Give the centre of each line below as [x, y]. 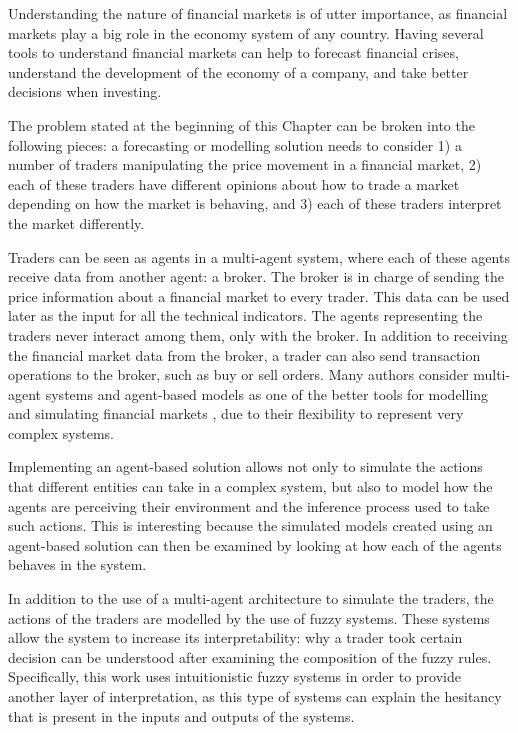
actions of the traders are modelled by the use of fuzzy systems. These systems [249, 617]
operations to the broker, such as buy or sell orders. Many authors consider [238, 374]
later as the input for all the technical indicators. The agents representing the [245, 315]
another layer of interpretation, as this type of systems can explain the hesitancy [255, 696]
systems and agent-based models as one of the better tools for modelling [267, 393]
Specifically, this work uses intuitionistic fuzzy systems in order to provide [234, 676]
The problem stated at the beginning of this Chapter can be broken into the [241, 124]
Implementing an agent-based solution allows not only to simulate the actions [245, 466]
